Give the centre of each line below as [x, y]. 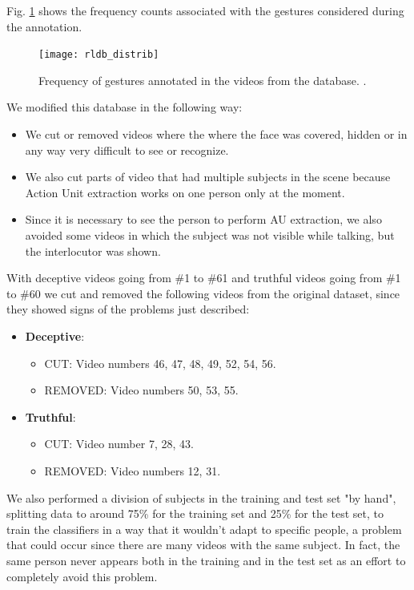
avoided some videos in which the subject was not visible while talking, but [210, 235]
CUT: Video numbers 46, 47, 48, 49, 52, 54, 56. [160, 363]
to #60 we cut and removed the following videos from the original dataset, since [203, 293]
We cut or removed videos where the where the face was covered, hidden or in [216, 134]
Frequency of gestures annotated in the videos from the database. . [203, 80]
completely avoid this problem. [82, 576]
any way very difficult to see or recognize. [127, 150]
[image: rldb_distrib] [99, 55]
